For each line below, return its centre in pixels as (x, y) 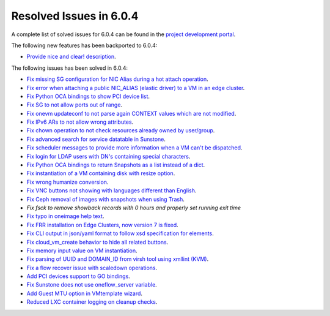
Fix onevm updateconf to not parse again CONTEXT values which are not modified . (131, 113)
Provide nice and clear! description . (71, 57)
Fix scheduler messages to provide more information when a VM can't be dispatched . (134, 148)
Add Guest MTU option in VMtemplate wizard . (85, 293)
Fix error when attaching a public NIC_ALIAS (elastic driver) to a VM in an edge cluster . (136, 88)
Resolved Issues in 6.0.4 (75, 16)
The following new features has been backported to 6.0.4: (84, 45)
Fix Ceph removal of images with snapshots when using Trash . (105, 199)
